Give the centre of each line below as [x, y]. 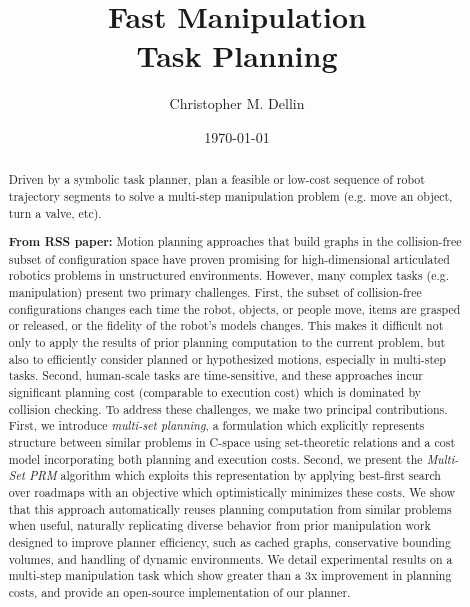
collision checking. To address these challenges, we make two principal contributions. [228, 408]
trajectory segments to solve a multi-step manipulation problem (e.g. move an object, [230, 195]
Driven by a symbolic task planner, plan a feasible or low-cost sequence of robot [216, 179]
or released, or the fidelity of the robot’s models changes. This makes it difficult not [226, 325]
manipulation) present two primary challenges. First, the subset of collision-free [215, 292]
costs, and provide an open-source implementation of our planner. [179, 591]
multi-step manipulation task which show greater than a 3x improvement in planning [230, 575]
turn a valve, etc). [55, 212]
